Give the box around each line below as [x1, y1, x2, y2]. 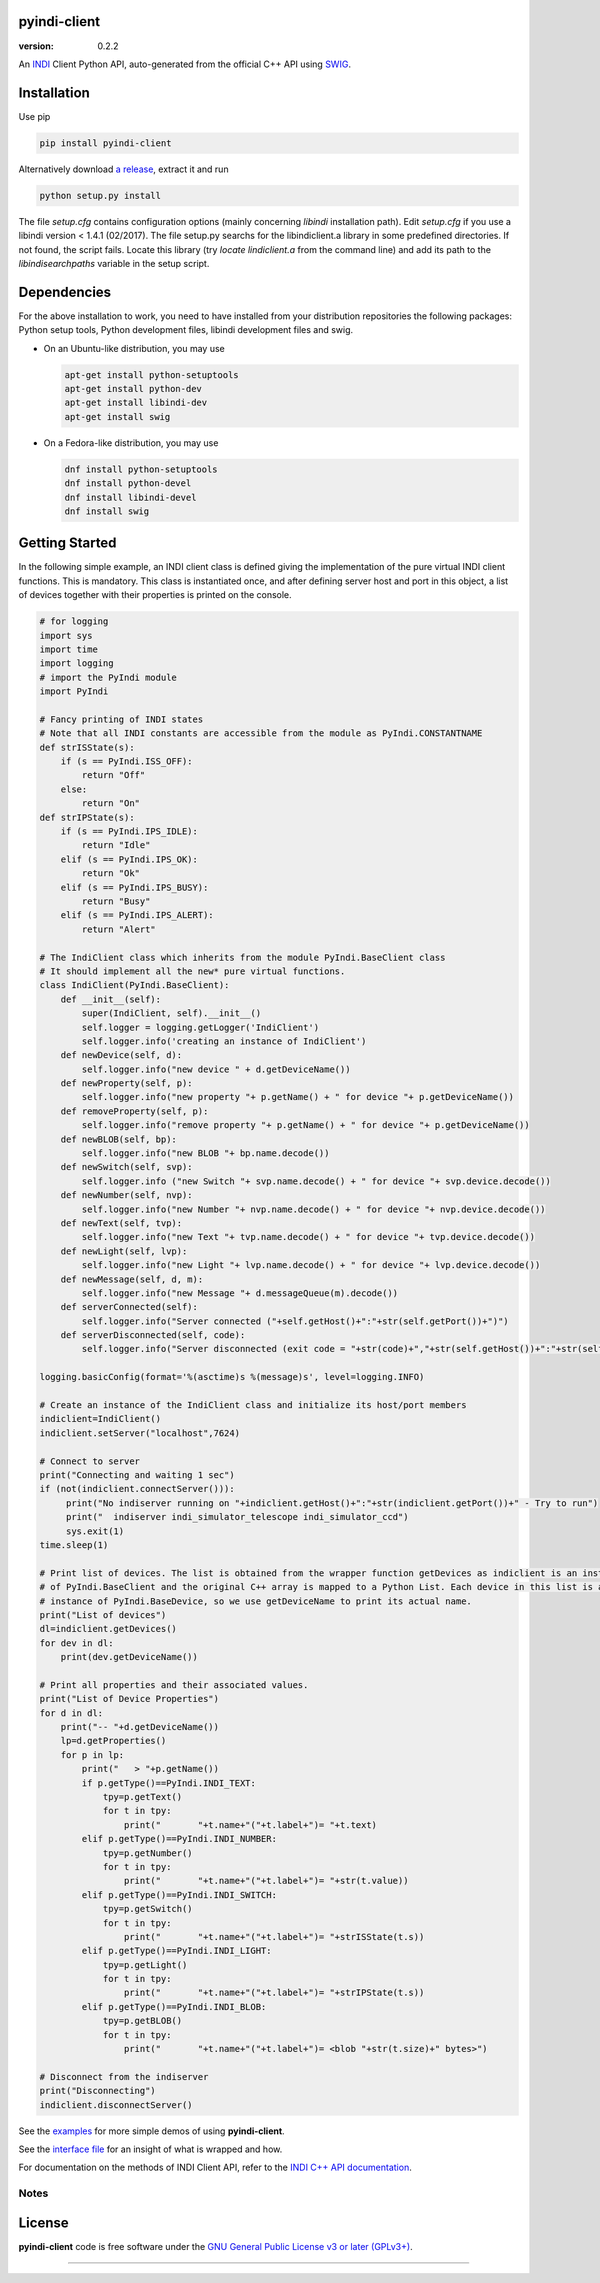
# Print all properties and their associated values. [39, 1679, 309, 1690]
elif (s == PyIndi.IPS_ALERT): [60, 910, 214, 921]
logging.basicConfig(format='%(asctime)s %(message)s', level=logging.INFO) [39, 1371, 425, 1383]
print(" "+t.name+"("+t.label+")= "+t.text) [123, 1819, 378, 1830]
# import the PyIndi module [39, 671, 177, 683]
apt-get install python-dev [64, 383, 202, 394]
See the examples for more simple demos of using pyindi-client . [18, 2125, 285, 2137]
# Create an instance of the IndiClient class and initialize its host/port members [39, 1400, 467, 1411]
